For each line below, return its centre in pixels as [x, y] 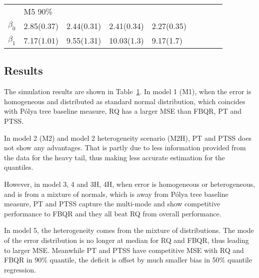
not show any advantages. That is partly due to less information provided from [125, 148]
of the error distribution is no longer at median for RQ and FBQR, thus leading [126, 240]
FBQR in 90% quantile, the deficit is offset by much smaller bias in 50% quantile [128, 260]
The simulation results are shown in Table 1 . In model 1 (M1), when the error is [128, 91]
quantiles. [19, 167]
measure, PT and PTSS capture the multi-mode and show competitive [112, 204]
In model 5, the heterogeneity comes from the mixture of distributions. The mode [129, 230]
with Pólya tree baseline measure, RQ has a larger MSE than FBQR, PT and [123, 111]
